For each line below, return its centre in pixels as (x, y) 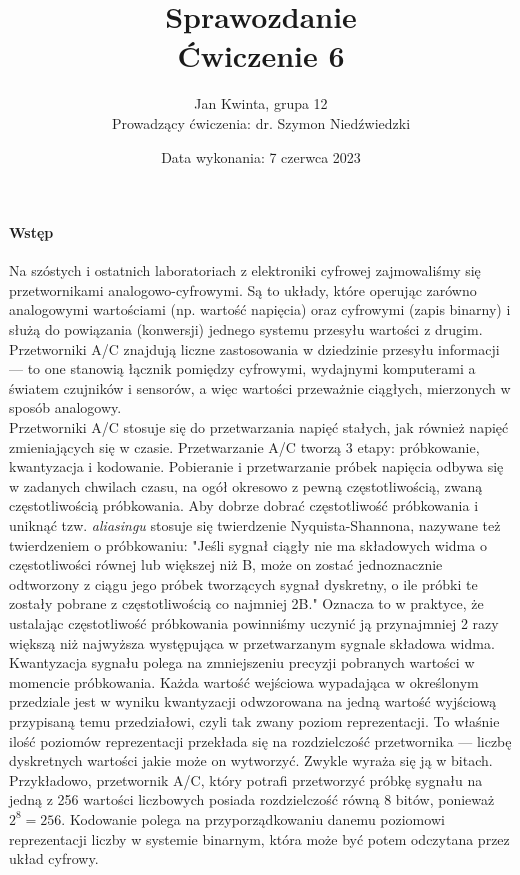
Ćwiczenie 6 (261, 55)
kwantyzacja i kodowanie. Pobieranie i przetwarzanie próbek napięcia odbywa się (256, 466)
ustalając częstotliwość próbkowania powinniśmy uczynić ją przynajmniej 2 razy (254, 622)
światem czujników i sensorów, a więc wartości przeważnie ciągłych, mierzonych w (260, 387)
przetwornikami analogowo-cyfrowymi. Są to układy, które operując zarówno (243, 289)
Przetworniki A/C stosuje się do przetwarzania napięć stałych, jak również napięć (259, 427)
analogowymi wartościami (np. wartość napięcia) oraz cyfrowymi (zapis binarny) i (260, 309)
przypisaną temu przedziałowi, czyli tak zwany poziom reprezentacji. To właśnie (254, 720)
